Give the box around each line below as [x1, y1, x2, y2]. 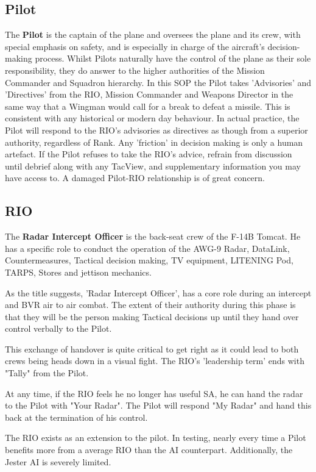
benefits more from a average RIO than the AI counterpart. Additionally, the [5, 443, 293, 456]
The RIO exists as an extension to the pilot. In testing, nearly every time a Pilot [5, 431, 306, 444]
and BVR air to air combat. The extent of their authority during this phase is [5, 298, 296, 311]
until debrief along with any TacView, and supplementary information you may [5, 159, 301, 172]
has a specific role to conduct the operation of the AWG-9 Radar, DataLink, [5, 241, 290, 254]
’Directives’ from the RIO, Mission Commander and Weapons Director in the [5, 88, 293, 101]
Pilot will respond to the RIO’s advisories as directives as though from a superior [5, 123, 308, 136]
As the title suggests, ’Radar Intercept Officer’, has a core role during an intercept [5, 286, 312, 299]
